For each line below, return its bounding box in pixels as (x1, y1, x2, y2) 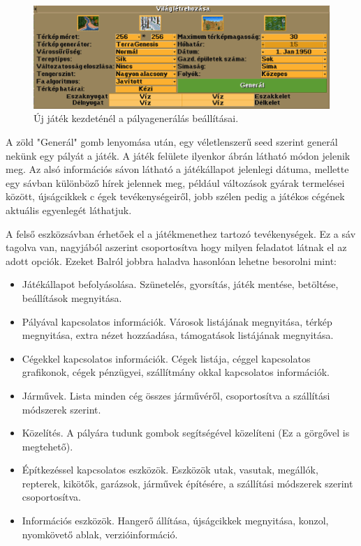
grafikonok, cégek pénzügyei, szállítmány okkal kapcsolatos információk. (22, 365, 330, 379)
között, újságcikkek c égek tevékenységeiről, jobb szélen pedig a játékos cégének (6, 189, 345, 204)
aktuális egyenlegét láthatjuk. (6, 202, 132, 217)
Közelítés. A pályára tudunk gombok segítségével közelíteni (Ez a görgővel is (22, 425, 350, 440)
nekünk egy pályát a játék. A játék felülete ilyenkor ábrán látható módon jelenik (6, 148, 351, 162)
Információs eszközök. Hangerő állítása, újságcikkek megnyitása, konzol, (22, 513, 329, 528)
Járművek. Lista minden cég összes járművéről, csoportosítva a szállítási (22, 388, 330, 402)
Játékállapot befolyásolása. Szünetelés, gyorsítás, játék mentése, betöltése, (22, 277, 339, 291)
